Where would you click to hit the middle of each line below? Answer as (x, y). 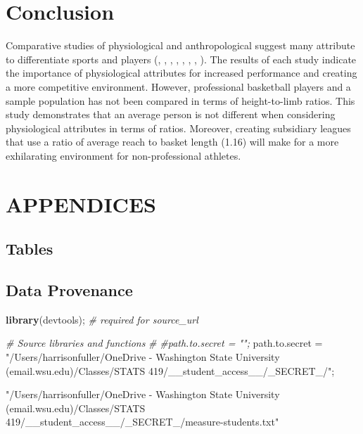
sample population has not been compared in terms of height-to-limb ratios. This (180, 100)
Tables (30, 249)
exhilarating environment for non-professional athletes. (123, 155)
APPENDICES (81, 204)
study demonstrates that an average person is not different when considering (171, 114)
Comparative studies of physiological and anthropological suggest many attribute (180, 45)
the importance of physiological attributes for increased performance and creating (181, 73)
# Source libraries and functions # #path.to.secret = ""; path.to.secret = (164, 343)
